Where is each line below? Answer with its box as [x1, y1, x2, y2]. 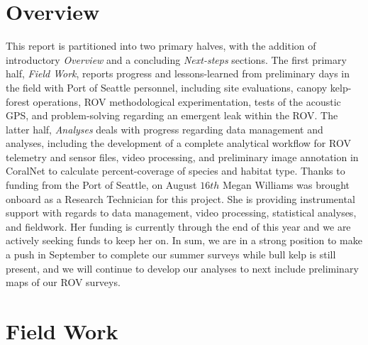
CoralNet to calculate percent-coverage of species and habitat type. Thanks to [6, 163, 345, 178]
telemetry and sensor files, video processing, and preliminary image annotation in [6, 149, 359, 164]
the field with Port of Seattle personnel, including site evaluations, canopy [6, 80, 328, 94]
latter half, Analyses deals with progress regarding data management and [6, 121, 323, 136]
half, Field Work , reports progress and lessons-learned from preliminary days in [6, 66, 350, 81]
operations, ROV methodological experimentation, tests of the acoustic [33, 94, 341, 109]
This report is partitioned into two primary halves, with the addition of [6, 38, 316, 53]
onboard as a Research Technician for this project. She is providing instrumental [6, 191, 355, 206]
